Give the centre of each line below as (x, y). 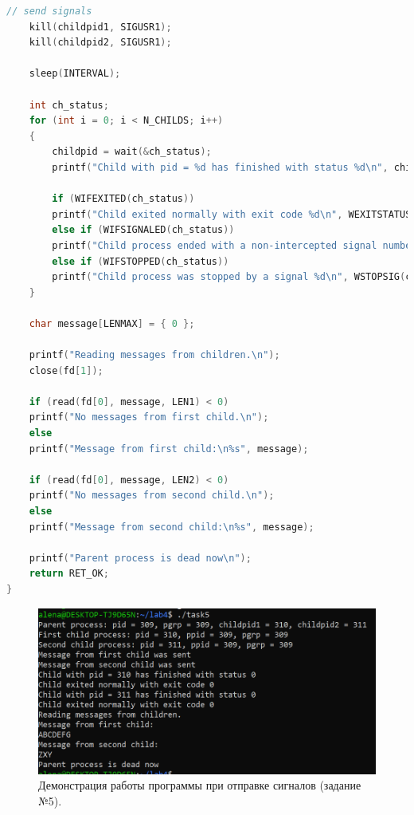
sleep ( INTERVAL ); (75, 74)
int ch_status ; (69, 105)
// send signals (49, 11)
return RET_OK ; (69, 574)
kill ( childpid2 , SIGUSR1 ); (100, 43)
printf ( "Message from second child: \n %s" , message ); (172, 527)
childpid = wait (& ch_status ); (132, 152)
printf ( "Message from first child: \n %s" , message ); (169, 449)
